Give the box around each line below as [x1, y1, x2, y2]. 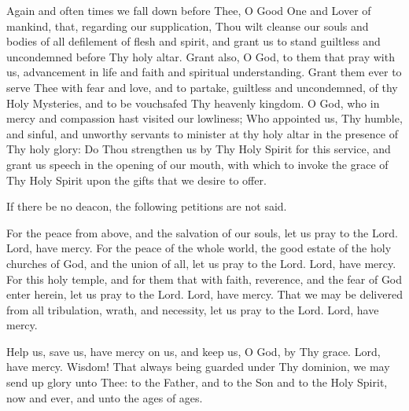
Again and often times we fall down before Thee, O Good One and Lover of [6, 2, 371, 18]
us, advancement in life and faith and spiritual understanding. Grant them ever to [6, 64, 402, 80]
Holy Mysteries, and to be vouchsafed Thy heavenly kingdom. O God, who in [6, 94, 380, 111]
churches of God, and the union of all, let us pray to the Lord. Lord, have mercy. [6, 255, 396, 271]
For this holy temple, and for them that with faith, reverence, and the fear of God [6, 270, 403, 287]
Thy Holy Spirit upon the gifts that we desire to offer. [6, 171, 267, 188]
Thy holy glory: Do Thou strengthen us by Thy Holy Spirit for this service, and [6, 141, 391, 157]
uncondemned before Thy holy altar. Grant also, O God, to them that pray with [6, 48, 395, 64]
